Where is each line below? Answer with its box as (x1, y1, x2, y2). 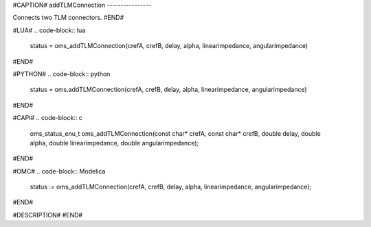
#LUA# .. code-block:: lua (12, 26, 86, 34)
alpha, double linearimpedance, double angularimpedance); (30, 139, 199, 147)
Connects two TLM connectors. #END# (12, 14, 124, 22)
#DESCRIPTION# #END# (12, 211, 82, 219)
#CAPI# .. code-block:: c (12, 114, 82, 122)
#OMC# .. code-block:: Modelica (12, 167, 106, 175)
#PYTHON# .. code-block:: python (12, 69, 111, 78)
